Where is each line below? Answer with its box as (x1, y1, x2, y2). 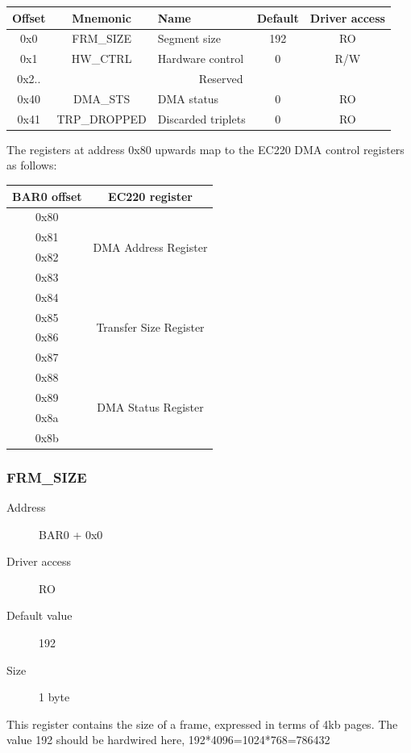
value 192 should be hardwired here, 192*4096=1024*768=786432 (6, 731, 330, 748)
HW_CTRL (71, 50, 132, 67)
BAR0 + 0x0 (39, 525, 103, 542)
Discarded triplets (157, 110, 246, 127)
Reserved (198, 70, 243, 87)
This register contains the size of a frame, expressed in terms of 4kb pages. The (6, 715, 398, 732)
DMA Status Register (97, 399, 204, 416)
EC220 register (108, 187, 193, 204)
